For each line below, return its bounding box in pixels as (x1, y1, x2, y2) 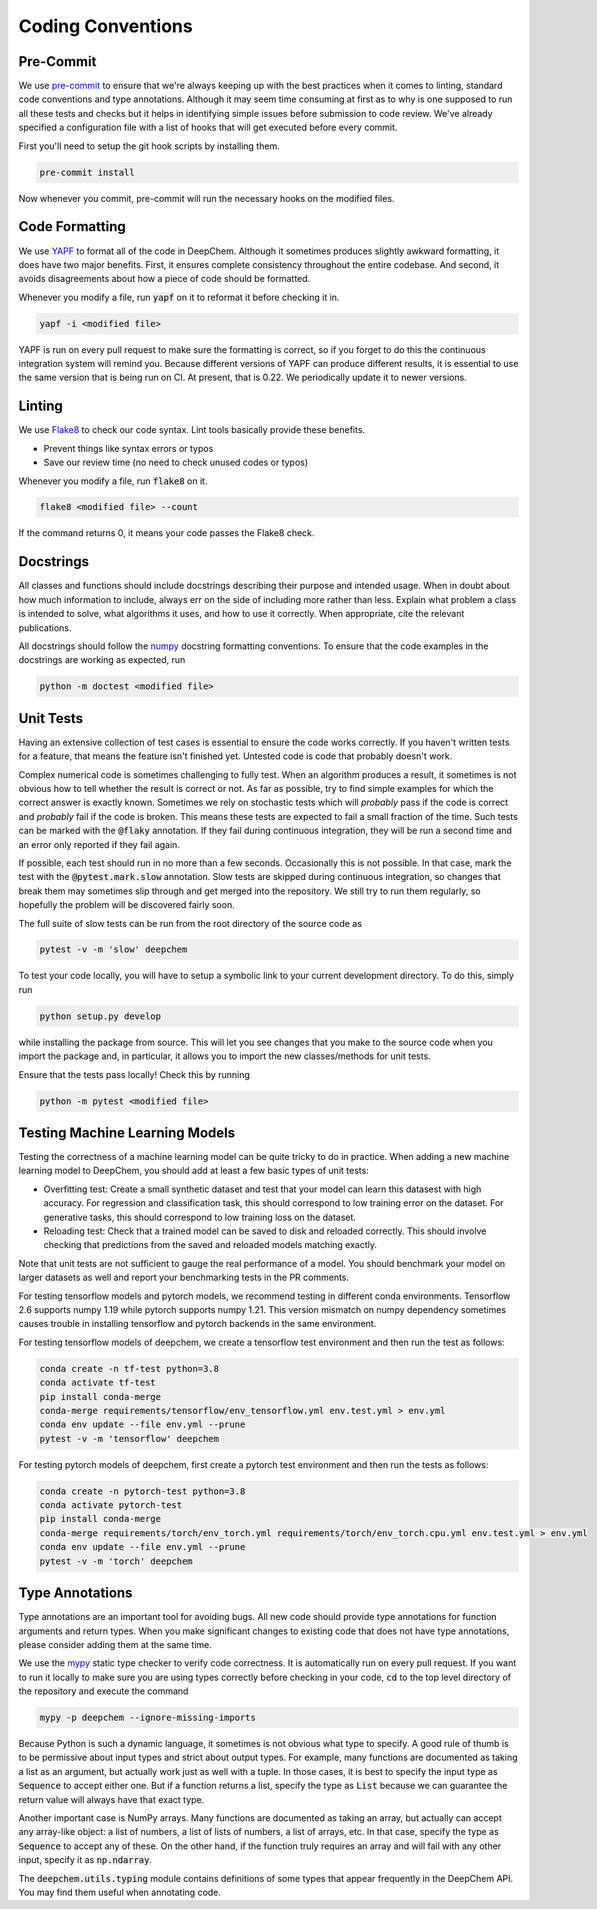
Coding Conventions (18, 15, 194, 37)
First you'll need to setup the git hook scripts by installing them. (18, 140, 280, 152)
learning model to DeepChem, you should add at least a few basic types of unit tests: (18, 1165, 369, 1177)
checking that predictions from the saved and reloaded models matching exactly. (43, 1239, 378, 1251)
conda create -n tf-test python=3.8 (39, 1363, 220, 1374)
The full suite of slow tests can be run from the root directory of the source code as (18, 917, 362, 929)
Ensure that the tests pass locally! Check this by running (18, 1068, 250, 1080)
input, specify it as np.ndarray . (18, 1854, 153, 1866)
